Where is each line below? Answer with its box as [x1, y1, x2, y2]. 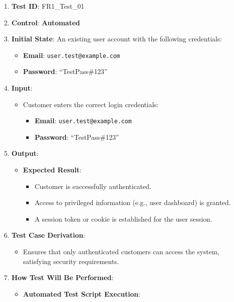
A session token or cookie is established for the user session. [34, 213, 212, 224]
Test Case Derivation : [11, 230, 85, 240]
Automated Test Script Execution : [23, 288, 140, 299]
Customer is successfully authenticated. [34, 181, 151, 191]
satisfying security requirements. [23, 256, 119, 266]
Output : [11, 148, 39, 158]
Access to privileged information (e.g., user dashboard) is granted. [34, 197, 231, 208]
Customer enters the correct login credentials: [23, 99, 159, 109]
